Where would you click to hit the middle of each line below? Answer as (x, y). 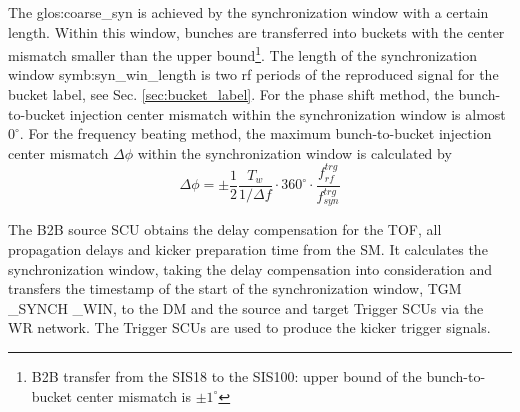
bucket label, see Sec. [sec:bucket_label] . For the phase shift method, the (231, 94)
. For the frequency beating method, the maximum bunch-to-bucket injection (255, 133)
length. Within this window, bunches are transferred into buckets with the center (256, 31)
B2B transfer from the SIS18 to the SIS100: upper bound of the (226, 376)
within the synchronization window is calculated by (294, 152)
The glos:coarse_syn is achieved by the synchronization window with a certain (248, 12)
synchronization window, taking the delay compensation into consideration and (250, 268)
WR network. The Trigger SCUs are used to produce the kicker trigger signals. (249, 327)
